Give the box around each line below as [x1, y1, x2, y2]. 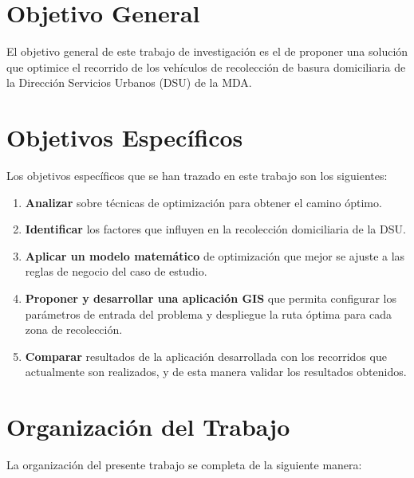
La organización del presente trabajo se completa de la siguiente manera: [6, 456, 362, 473]
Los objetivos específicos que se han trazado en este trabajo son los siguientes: [6, 167, 388, 184]
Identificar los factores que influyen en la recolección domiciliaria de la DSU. [25, 221, 406, 237]
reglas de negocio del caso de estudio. [25, 263, 207, 280]
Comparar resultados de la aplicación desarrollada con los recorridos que [25, 347, 387, 364]
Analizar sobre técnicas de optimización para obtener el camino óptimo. [25, 194, 382, 210]
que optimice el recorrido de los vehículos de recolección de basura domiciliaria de [6, 58, 406, 75]
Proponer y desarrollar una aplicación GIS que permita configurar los [25, 290, 397, 306]
